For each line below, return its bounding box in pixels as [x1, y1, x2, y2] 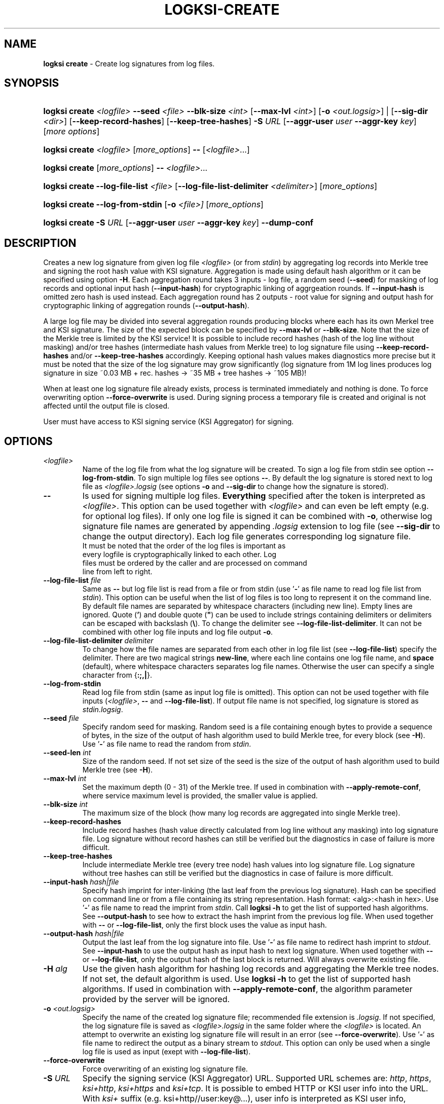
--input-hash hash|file [43, 877, 119, 887]
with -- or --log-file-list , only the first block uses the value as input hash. [82, 921, 327, 930]
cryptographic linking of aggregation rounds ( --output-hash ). [43, 301, 249, 310]
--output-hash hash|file [43, 929, 124, 938]
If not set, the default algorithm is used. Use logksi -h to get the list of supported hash [82, 974, 411, 984]
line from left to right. [82, 567, 153, 576]
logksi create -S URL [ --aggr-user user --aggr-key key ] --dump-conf [43, 217, 314, 228]
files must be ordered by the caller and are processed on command [82, 559, 307, 568]
